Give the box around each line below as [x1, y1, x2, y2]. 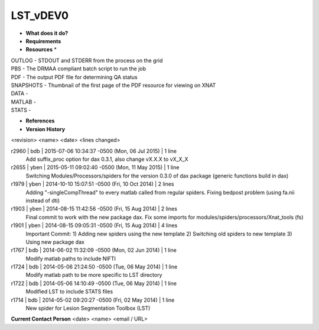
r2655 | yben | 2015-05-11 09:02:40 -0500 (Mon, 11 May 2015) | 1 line [11, 164, 180, 171]
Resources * [25, 46, 57, 53]
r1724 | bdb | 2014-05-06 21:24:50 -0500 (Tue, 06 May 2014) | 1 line [11, 263, 178, 270]
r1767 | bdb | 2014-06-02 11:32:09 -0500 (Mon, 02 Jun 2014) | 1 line [11, 247, 177, 254]
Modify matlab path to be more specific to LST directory [25, 271, 162, 279]
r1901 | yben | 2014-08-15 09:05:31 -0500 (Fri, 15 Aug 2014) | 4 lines [11, 222, 178, 229]
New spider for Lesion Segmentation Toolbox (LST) [25, 305, 151, 312]
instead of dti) [25, 197, 60, 204]
